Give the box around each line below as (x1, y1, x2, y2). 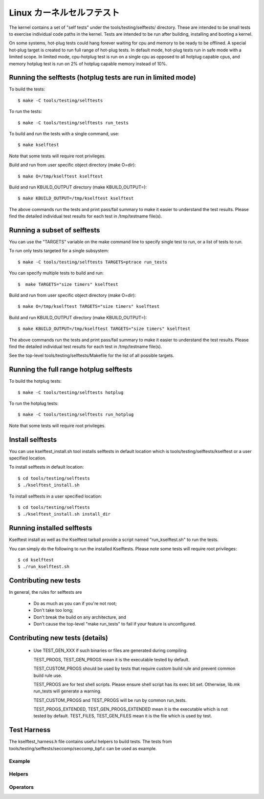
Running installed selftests (9, 524, 92, 532)
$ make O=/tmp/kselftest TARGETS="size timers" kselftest (18, 303, 160, 309)
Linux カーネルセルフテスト (9, 7, 120, 18)
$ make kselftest (18, 142, 59, 148)
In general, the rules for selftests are (9, 589, 82, 595)
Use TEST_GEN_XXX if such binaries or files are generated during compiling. (33, 648, 188, 653)
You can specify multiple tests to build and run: (9, 270, 104, 276)
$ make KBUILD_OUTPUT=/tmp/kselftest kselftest (18, 195, 134, 201)
